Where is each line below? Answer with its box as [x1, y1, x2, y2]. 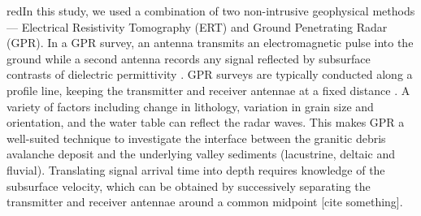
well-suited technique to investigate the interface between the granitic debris [7, 129, 386, 146]
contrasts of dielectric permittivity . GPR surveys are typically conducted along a [7, 66, 413, 83]
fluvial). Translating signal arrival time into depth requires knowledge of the [7, 161, 385, 178]
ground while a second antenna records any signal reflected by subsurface [7, 50, 371, 67]
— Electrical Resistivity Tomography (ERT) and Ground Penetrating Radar [7, 18, 388, 35]
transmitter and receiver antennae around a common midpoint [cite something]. [7, 193, 403, 210]
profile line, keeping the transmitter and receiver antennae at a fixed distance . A [7, 81, 410, 98]
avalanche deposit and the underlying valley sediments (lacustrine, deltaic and [7, 145, 395, 162]
